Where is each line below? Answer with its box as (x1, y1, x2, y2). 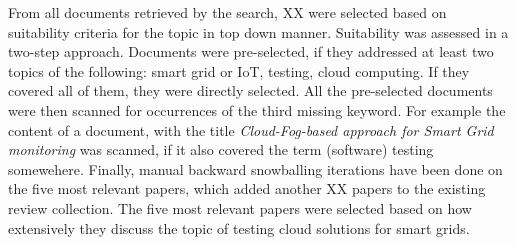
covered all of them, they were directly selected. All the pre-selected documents (8, 80, 493, 101)
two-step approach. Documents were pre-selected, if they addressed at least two (8, 41, 494, 62)
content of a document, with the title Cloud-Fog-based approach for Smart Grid (8, 119, 494, 140)
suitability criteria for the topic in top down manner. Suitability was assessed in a (8, 21, 509, 42)
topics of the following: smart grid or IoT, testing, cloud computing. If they (8, 60, 470, 81)
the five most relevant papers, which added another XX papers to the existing (8, 178, 486, 199)
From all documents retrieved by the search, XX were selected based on (8, 2, 447, 22)
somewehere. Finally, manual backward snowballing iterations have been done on (8, 158, 503, 179)
